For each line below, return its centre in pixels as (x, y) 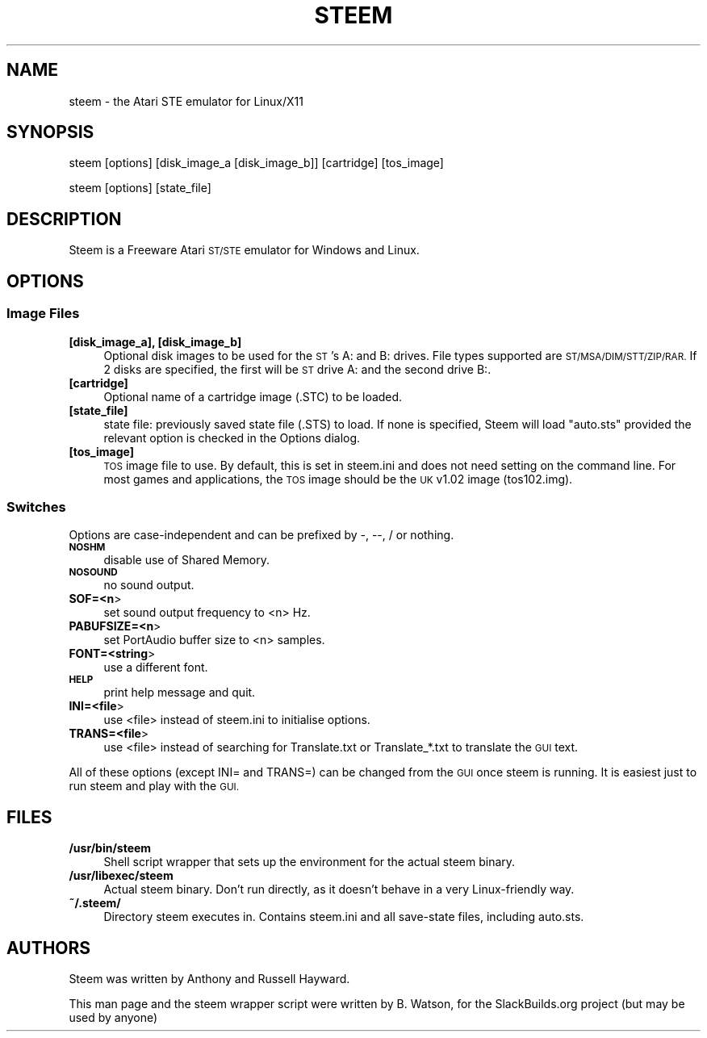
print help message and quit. (180, 693)
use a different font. (156, 668)
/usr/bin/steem (110, 848)
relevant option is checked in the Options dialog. (232, 437)
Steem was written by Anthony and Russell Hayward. (209, 978)
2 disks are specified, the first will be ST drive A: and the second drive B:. (297, 369)
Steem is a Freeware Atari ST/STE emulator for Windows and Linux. (244, 250)
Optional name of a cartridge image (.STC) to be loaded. (253, 396)
